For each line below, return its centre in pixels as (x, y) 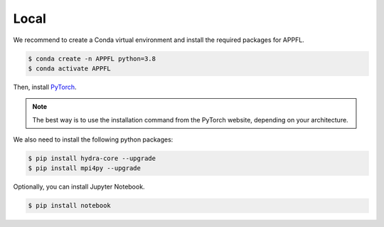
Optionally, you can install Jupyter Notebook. (79, 187)
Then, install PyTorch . (45, 87)
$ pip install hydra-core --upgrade (92, 159)
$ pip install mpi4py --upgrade (85, 168)
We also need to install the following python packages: (93, 139)
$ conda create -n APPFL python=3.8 (92, 58)
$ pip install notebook (70, 206)
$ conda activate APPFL (70, 68)
